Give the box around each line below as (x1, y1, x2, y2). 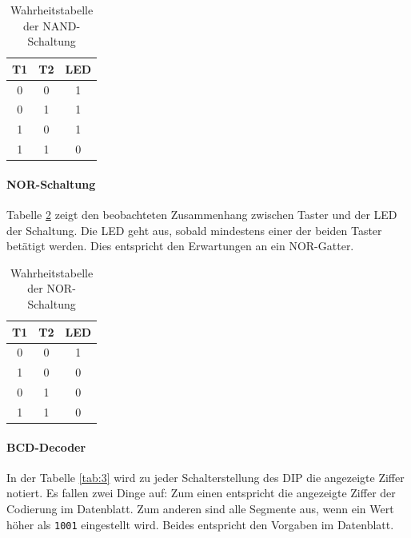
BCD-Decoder (6, 438, 86, 455)
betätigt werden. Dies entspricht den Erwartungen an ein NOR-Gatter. (6, 237, 354, 254)
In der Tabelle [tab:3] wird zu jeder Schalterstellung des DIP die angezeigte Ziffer (6, 468, 405, 485)
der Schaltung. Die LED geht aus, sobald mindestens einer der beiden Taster (6, 221, 382, 238)
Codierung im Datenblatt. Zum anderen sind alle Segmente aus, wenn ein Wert (6, 500, 394, 517)
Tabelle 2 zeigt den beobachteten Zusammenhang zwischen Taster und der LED (6, 206, 397, 223)
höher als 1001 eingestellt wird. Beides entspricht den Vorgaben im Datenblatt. (6, 516, 394, 532)
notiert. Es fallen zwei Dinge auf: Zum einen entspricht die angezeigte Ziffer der (6, 484, 396, 501)
